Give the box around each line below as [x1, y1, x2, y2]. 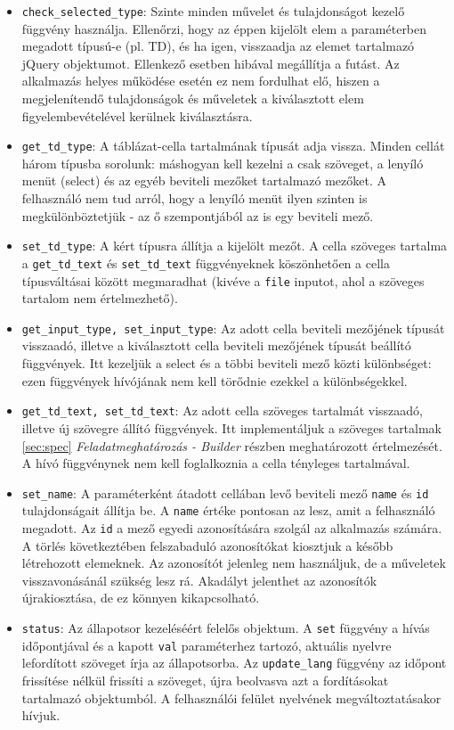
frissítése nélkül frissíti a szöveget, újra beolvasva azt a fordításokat [21, 671, 389, 689]
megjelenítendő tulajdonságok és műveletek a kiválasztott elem [21, 89, 364, 108]
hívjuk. [21, 706, 61, 725]
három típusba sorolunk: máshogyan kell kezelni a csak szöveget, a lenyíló [21, 153, 424, 172]
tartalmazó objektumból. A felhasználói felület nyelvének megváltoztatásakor [21, 688, 442, 707]
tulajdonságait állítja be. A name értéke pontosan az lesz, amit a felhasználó [21, 501, 435, 520]
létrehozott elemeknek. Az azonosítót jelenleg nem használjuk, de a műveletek [21, 554, 446, 572]
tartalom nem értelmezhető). [21, 289, 178, 308]
